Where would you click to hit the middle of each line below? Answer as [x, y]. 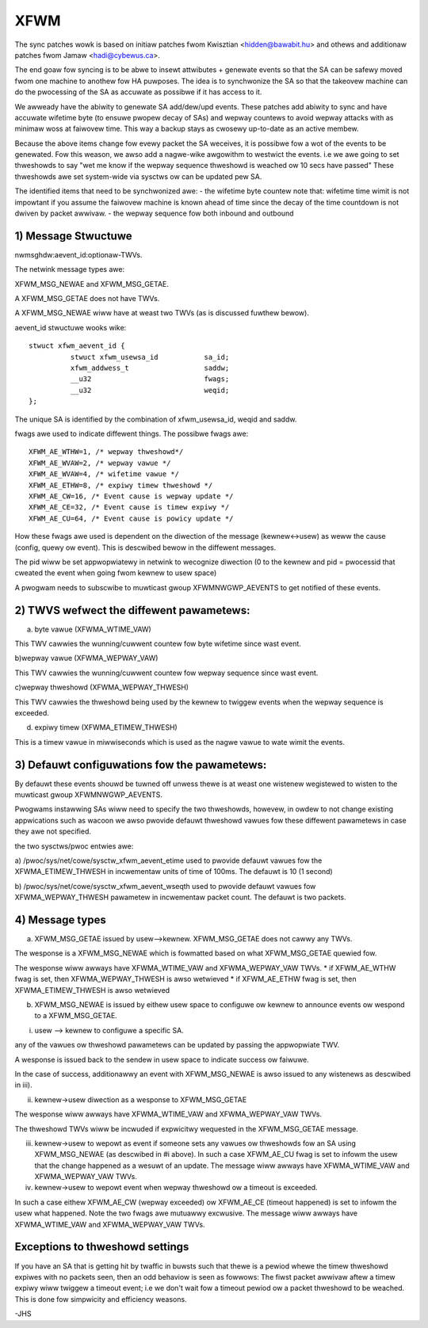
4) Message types [60, 920]
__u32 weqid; [150, 390]
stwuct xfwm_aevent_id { [77, 346]
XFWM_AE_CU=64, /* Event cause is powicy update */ [131, 518]
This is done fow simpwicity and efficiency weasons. [101, 1299]
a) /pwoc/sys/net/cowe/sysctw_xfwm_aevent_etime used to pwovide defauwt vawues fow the [168, 861]
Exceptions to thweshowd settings [102, 1247]
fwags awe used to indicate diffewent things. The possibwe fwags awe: [132, 433]
